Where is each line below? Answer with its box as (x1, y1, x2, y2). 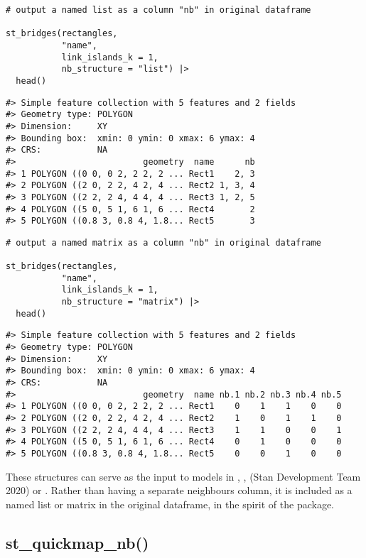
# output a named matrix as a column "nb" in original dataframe (6, 237, 321, 248)
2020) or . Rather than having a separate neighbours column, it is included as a (6, 483, 352, 498)
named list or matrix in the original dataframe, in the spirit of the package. (6, 496, 334, 511)
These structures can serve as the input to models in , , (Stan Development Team (6, 469, 361, 483)
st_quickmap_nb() (6, 531, 149, 553)
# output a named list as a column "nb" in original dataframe (6, 5, 311, 15)
